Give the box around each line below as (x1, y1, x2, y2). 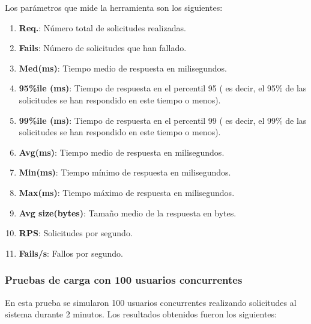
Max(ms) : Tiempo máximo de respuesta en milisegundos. (19, 186, 235, 198)
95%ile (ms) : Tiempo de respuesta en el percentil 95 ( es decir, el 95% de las (19, 82, 307, 94)
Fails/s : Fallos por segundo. (19, 246, 123, 259)
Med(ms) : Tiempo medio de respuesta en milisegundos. (19, 61, 227, 74)
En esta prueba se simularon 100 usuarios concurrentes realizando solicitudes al (5, 296, 297, 308)
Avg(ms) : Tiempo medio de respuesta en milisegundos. (19, 145, 225, 158)
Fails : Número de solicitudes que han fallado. (19, 41, 187, 54)
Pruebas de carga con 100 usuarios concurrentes (5, 272, 243, 287)
